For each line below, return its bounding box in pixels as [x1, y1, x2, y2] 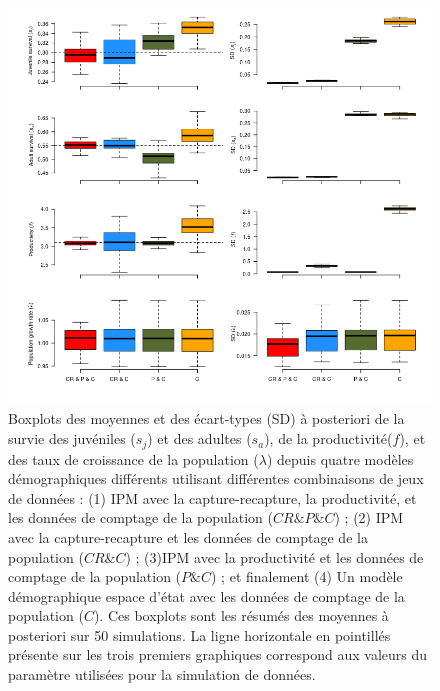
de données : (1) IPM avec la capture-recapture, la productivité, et [8, 487, 417, 508]
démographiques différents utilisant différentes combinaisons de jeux [8, 468, 424, 489]
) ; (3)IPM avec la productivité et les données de [125, 546, 424, 567]
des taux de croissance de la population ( [8, 448, 259, 469]
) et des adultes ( [147, 428, 252, 449]
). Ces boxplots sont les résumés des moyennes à [93, 605, 389, 626]
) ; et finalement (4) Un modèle [211, 566, 403, 587]
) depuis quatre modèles [266, 448, 414, 469]
